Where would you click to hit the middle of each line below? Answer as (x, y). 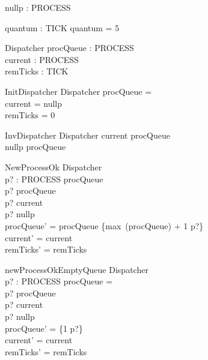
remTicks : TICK (37, 71)
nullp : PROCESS (38, 7)
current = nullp (33, 103)
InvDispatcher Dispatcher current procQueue (87, 135)
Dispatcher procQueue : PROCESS (69, 48)
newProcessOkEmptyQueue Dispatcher (77, 269)
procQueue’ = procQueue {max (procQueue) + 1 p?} (104, 225)
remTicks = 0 (30, 115)
